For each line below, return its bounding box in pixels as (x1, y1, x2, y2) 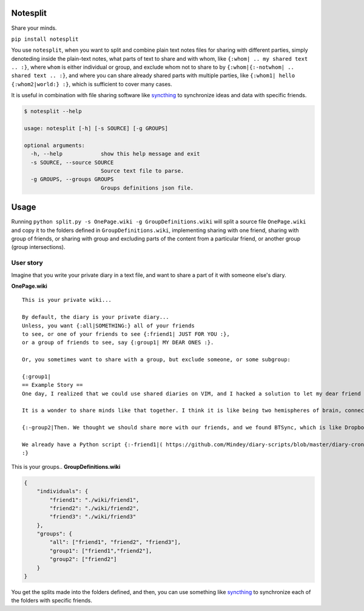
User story (11, 259, 44, 267)
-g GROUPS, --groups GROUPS (30, 176, 114, 183)
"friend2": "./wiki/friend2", (49, 505, 140, 511)
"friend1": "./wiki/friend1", (49, 496, 140, 503)
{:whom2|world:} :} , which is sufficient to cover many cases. (11, 80, 172, 87)
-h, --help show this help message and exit (30, 151, 200, 157)
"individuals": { (36, 488, 89, 495)
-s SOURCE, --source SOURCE (30, 159, 114, 166)
